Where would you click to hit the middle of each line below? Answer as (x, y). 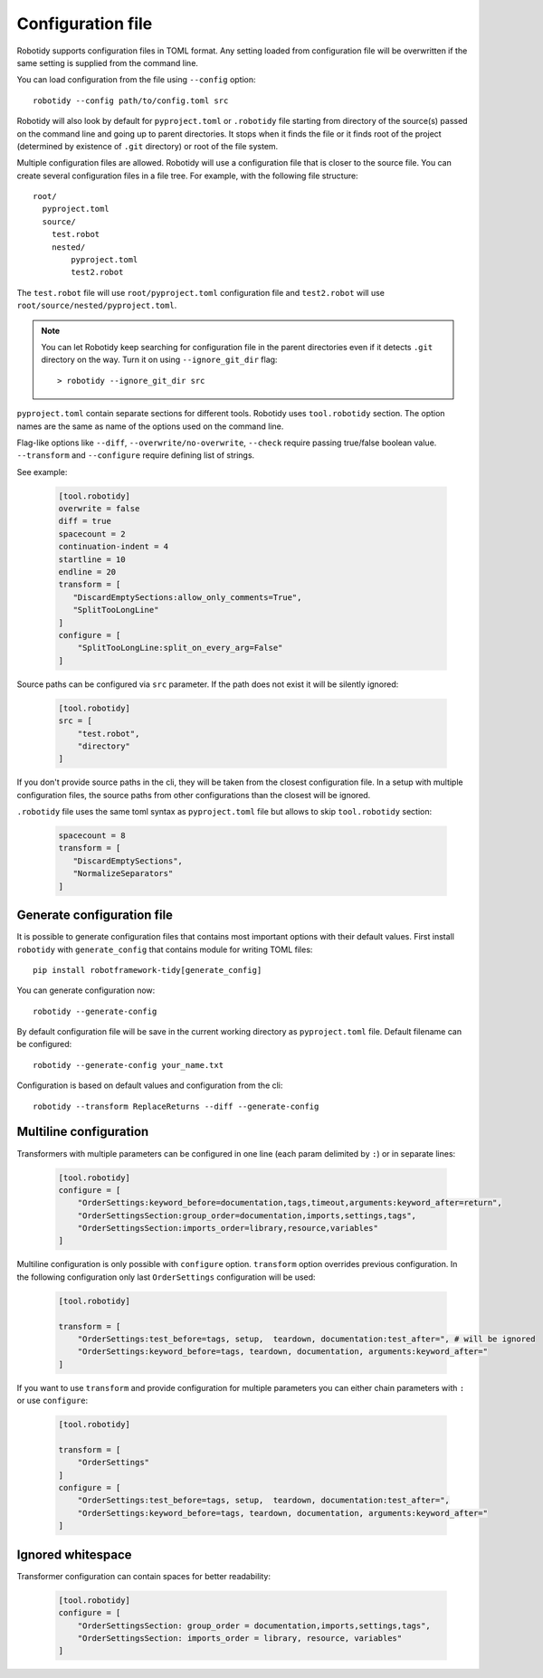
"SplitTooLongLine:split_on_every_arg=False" (180, 648)
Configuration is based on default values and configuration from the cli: (150, 1085)
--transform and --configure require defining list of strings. (136, 455)
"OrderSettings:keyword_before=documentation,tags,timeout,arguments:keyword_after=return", (290, 1203)
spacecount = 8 (92, 836)
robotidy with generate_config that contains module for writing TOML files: (165, 949)
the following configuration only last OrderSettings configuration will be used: (166, 1277)
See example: (42, 472)
